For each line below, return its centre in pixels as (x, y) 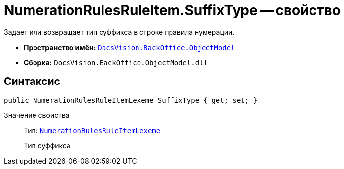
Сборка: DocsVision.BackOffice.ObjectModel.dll (116, 62)
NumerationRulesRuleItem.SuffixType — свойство (172, 10)
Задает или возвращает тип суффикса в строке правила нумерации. (119, 32)
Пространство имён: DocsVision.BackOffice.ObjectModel (129, 47)
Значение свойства (37, 115)
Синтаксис (32, 82)
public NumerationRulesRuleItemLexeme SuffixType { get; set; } (131, 100)
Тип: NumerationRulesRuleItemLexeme (92, 130)
